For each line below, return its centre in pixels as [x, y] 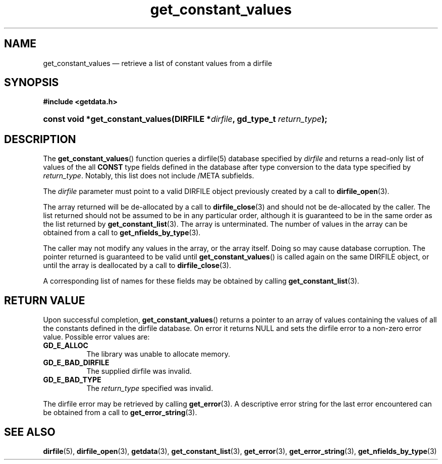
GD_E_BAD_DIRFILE [76, 363]
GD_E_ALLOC [66, 346]
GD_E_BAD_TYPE [72, 380]
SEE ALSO [30, 432]
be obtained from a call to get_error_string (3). [120, 413]
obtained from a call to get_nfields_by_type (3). [122, 233]
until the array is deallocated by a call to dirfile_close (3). [137, 266]
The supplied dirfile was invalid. [139, 371]
